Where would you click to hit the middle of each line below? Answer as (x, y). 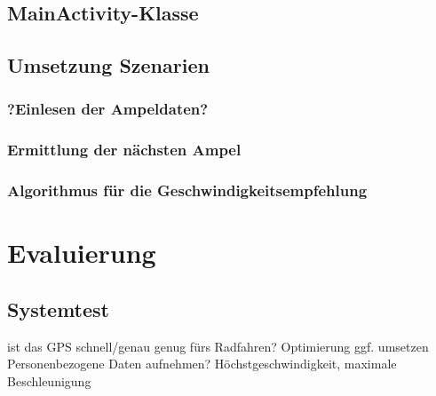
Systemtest (58, 309)
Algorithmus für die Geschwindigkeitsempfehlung (187, 190)
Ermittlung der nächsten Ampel (124, 150)
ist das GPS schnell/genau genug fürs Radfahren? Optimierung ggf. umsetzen (218, 346)
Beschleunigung (49, 380)
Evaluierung (82, 253)
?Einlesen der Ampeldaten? (108, 109)
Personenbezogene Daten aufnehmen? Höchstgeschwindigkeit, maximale (202, 364)
